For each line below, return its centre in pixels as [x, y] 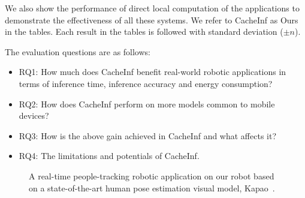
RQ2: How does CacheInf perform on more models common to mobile [147, 103]
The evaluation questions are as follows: [78, 51]
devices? [34, 115]
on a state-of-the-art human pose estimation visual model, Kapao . [152, 187]
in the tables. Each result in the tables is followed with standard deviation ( [144, 31]
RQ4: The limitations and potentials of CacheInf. [109, 156]
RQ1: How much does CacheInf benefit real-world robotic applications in [152, 72]
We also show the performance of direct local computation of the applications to [152, 8]
